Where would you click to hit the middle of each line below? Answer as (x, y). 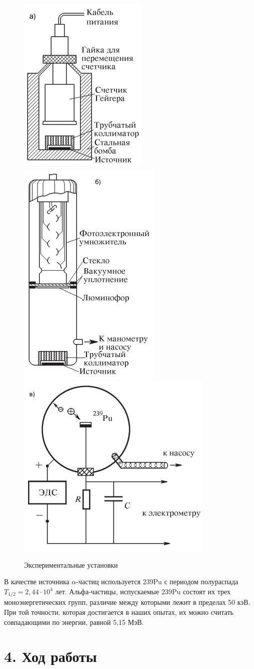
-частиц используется (108, 581)
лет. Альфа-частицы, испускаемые (107, 591)
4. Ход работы (50, 656)
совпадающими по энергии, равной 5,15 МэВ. (74, 622)
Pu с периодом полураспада (196, 581)
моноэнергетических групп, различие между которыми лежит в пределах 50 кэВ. (127, 602)
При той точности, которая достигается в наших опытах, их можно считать (119, 612)
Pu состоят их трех (201, 591)
